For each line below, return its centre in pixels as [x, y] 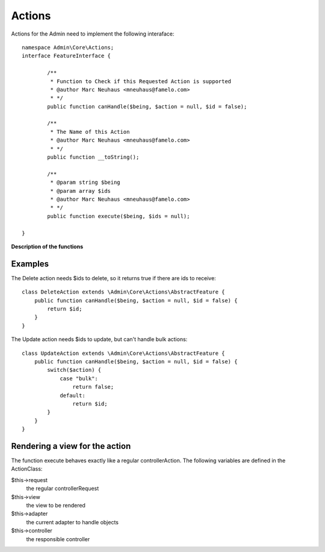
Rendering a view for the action [71, 446]
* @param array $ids [81, 191]
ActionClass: [27, 469]
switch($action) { [74, 370]
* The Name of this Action [90, 132]
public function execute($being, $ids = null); [119, 216]
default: [73, 395]
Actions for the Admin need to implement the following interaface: [93, 34]
